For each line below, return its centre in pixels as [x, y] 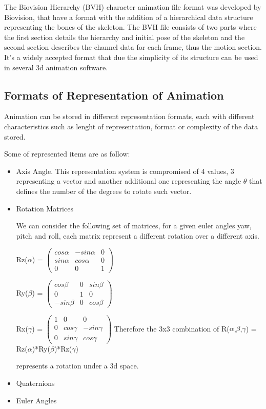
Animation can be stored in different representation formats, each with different [129, 116]
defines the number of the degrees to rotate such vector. [104, 191]
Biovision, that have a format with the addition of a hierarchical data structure [129, 17]
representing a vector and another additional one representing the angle [129, 181]
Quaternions [35, 383]
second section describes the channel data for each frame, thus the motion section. [133, 47]
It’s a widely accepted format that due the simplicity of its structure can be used [131, 57]
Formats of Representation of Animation [114, 95]
